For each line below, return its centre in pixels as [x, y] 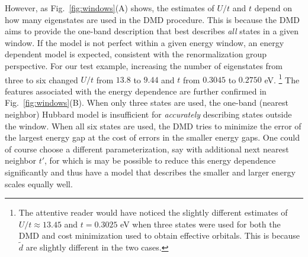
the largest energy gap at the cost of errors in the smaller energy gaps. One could [153, 137]
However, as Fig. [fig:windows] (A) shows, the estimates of [110, 8]
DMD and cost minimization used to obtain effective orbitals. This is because [159, 235]
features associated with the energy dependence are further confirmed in [136, 91]
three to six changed [41, 79]
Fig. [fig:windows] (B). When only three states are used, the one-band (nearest [147, 103]
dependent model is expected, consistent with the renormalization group [136, 54]
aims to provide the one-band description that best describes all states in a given [152, 31]
